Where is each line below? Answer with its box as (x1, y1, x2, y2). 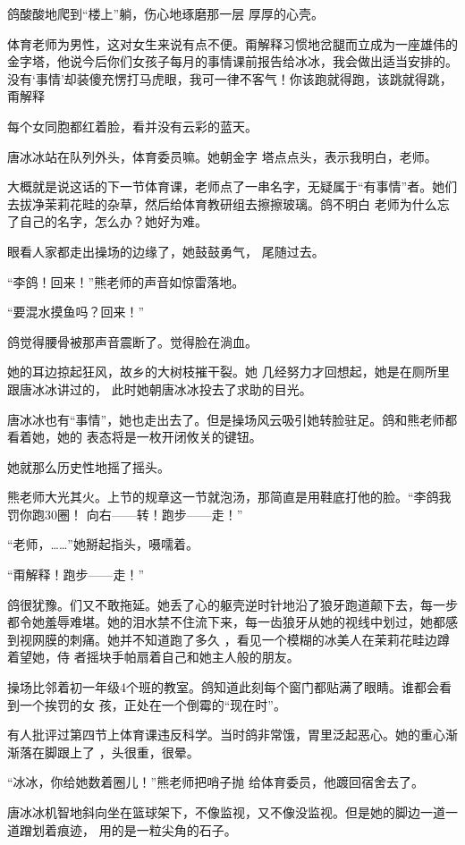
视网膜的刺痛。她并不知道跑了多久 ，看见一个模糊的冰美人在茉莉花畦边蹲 (19, 630, 450, 648)
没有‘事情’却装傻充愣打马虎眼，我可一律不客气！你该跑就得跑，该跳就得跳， (7, 69, 452, 88)
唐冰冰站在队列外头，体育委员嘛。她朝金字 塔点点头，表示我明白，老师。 (7, 147, 437, 165)
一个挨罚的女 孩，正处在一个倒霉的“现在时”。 (19, 695, 286, 714)
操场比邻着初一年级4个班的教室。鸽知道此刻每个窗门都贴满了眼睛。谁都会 (7, 678, 439, 697)
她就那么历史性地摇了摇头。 (7, 457, 170, 476)
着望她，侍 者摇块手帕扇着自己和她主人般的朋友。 (7, 647, 300, 666)
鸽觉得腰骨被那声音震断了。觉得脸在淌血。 (7, 332, 258, 351)
